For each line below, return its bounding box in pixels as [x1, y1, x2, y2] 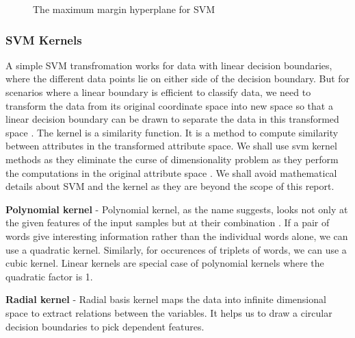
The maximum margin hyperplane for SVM [33, 2, 215, 16]
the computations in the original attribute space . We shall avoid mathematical [5, 165, 337, 180]
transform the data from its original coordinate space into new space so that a [5, 98, 333, 112]
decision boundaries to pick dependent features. [5, 319, 205, 333]
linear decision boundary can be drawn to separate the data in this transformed [5, 112, 339, 126]
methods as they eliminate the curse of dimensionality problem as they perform [5, 152, 339, 166]
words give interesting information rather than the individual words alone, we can [5, 228, 348, 243]
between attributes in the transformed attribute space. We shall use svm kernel [5, 138, 337, 153]
